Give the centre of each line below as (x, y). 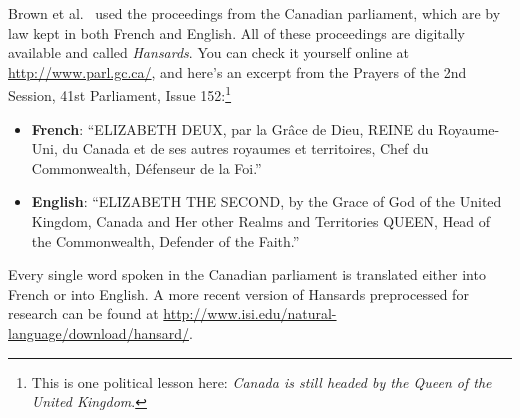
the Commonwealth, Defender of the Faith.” (165, 240)
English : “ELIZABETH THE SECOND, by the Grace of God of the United (266, 201)
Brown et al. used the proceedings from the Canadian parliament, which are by (254, 13)
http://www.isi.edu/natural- (250, 313)
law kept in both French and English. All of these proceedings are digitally (236, 32)
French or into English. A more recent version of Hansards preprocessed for (238, 293)
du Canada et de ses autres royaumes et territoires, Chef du (245, 148)
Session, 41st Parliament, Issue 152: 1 (120, 94)
